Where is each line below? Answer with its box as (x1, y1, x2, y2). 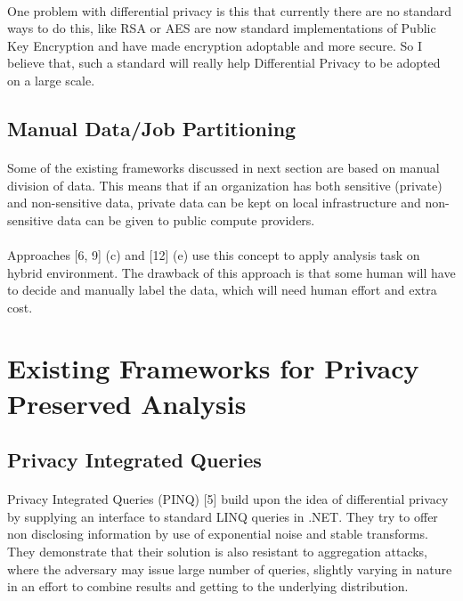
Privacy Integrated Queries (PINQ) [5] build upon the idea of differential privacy (7, 490, 449, 508)
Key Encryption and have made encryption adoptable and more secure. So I (7, 36, 422, 54)
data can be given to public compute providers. (57, 210, 315, 229)
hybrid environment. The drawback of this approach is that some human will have (7, 263, 456, 281)
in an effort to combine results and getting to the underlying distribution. (7, 577, 409, 596)
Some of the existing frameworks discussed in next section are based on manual (7, 158, 440, 176)
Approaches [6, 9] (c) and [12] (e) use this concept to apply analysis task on (7, 245, 420, 264)
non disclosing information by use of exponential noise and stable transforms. (7, 524, 428, 543)
